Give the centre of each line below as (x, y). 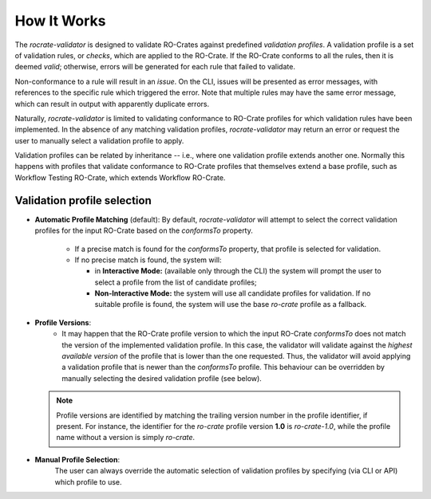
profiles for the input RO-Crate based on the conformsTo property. (144, 230)
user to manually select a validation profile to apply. (99, 140)
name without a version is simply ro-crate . (126, 438)
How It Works (60, 21)
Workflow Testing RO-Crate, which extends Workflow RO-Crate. (120, 177)
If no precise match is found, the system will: (148, 260)
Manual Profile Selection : (77, 459)
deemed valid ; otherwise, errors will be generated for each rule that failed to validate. (155, 67)
